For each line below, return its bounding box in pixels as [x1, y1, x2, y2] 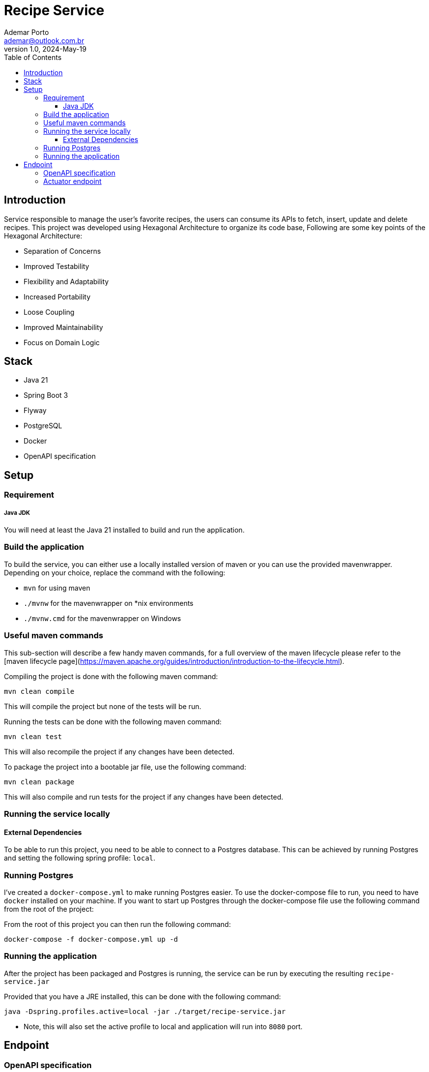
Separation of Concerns [24, 246, 101, 255]
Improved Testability [24, 262, 89, 270]
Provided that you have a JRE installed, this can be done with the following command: [4, 992, 281, 1001]
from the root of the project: [4, 904, 94, 913]
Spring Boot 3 [24, 391, 68, 400]
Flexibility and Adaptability [24, 277, 109, 286]
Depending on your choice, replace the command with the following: [4, 568, 226, 577]
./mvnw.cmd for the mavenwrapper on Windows [24, 614, 181, 623]
